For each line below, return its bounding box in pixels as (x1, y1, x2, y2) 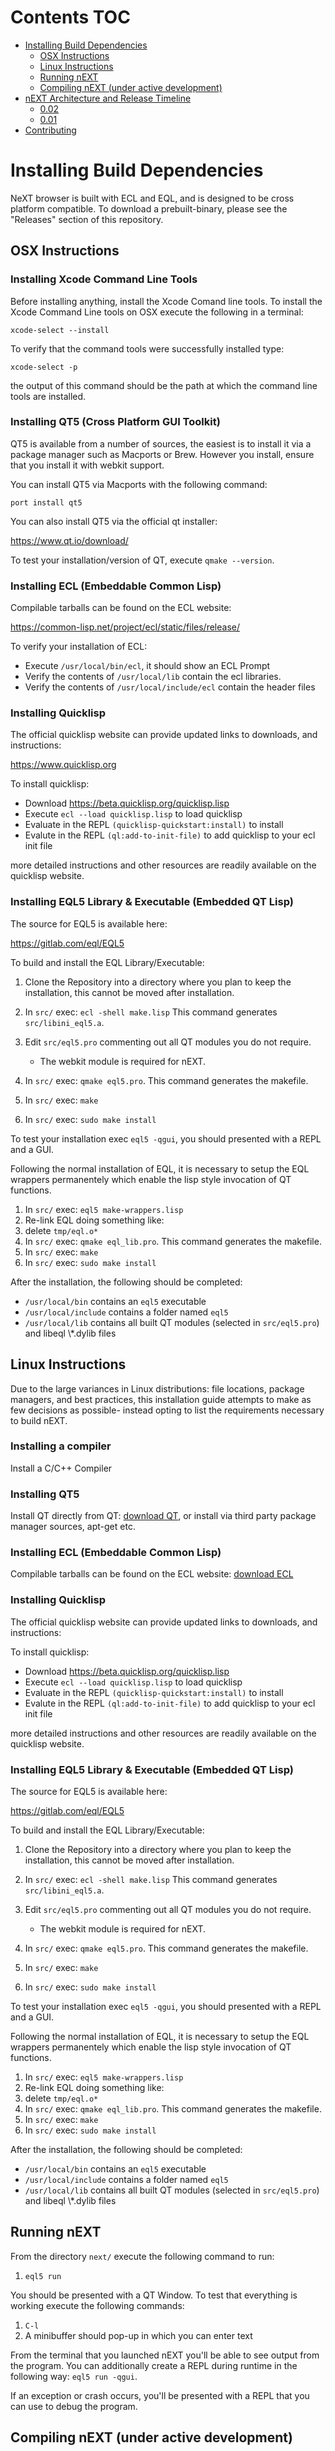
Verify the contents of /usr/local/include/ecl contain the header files (24, 681, 316, 693)
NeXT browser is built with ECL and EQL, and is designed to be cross (10, 192, 295, 204)
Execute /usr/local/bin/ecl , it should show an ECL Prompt (24, 660, 271, 672)
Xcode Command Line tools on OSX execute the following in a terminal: (10, 306, 304, 318)
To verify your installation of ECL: (10, 641, 148, 653)
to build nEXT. (10, 1414, 68, 1426)
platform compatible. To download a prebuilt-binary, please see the (10, 202, 288, 215)
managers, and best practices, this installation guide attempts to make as (10, 1393, 312, 1405)
